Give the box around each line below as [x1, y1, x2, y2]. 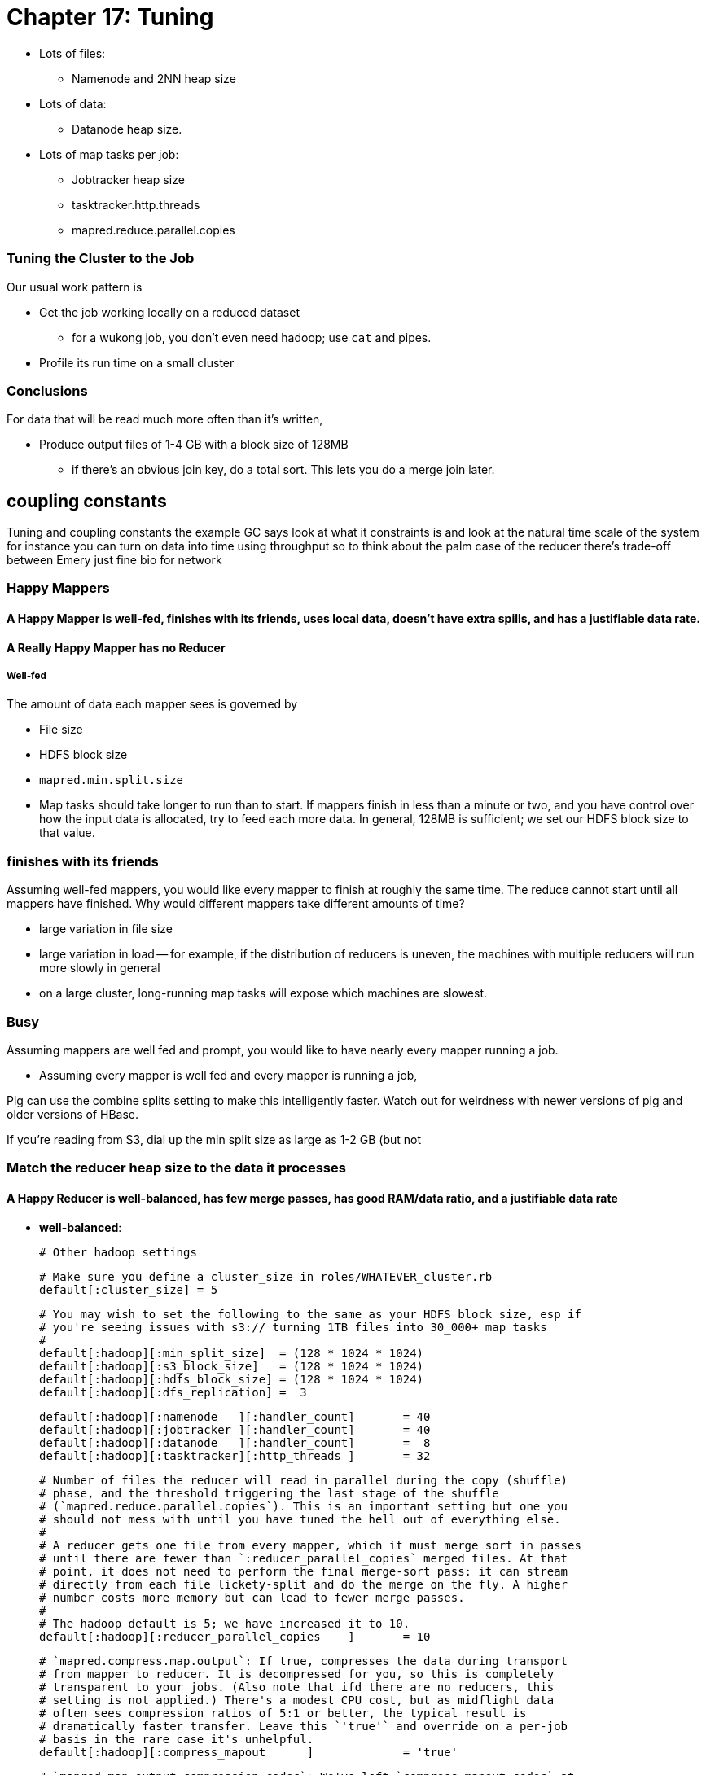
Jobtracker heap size [72, 172, 185, 186]
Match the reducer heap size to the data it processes [7, 1159, 346, 1177]
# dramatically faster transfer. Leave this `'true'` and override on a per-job [39, 1719, 568, 1733]
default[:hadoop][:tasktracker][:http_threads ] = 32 [39, 1448, 431, 1462]
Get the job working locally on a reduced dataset [39, 305, 300, 319]
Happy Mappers [7, 580, 110, 597]
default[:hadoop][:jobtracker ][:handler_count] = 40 [39, 1422, 431, 1436]
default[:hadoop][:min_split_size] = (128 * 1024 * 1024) [39, 1346, 424, 1360]
